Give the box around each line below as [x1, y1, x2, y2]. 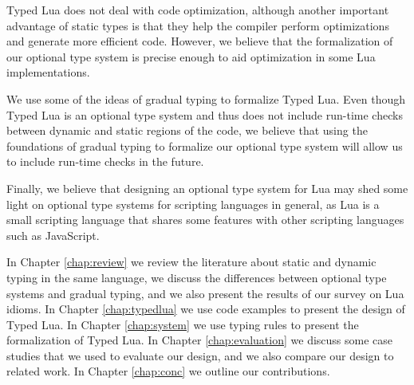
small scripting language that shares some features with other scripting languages [6, 211, 404, 228]
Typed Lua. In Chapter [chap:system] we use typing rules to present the [6, 316, 359, 332]
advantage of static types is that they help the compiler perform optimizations [6, 17, 389, 33]
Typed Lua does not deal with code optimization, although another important [6, 2, 389, 18]
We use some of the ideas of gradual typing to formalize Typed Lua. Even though [6, 90, 406, 107]
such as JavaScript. [6, 226, 100, 243]
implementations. [6, 64, 90, 81]
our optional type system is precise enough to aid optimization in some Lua [6, 48, 376, 65]
